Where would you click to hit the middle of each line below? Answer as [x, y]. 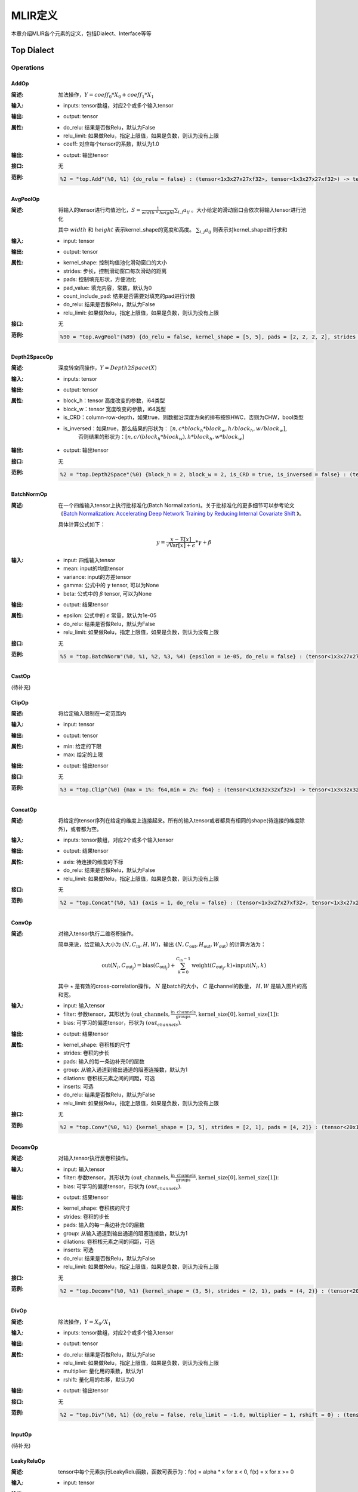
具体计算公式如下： [82, 525]
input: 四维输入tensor [89, 560]
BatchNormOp [29, 494]
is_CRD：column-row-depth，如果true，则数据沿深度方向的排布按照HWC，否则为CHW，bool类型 [184, 417]
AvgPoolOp [25, 199]
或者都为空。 [87, 829]
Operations [28, 67]
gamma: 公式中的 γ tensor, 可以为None [111, 585]
